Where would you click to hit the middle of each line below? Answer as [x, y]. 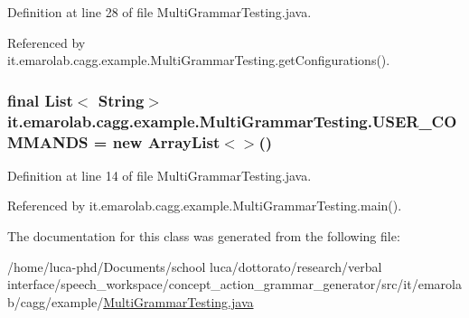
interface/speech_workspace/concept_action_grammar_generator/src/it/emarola [234, 284]
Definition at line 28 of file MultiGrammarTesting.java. [159, 12]
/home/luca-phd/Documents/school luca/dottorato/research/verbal [195, 266]
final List [40, 100]
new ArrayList [166, 141]
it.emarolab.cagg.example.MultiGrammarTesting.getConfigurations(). [199, 60]
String [121, 100]
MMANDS [48, 141]
